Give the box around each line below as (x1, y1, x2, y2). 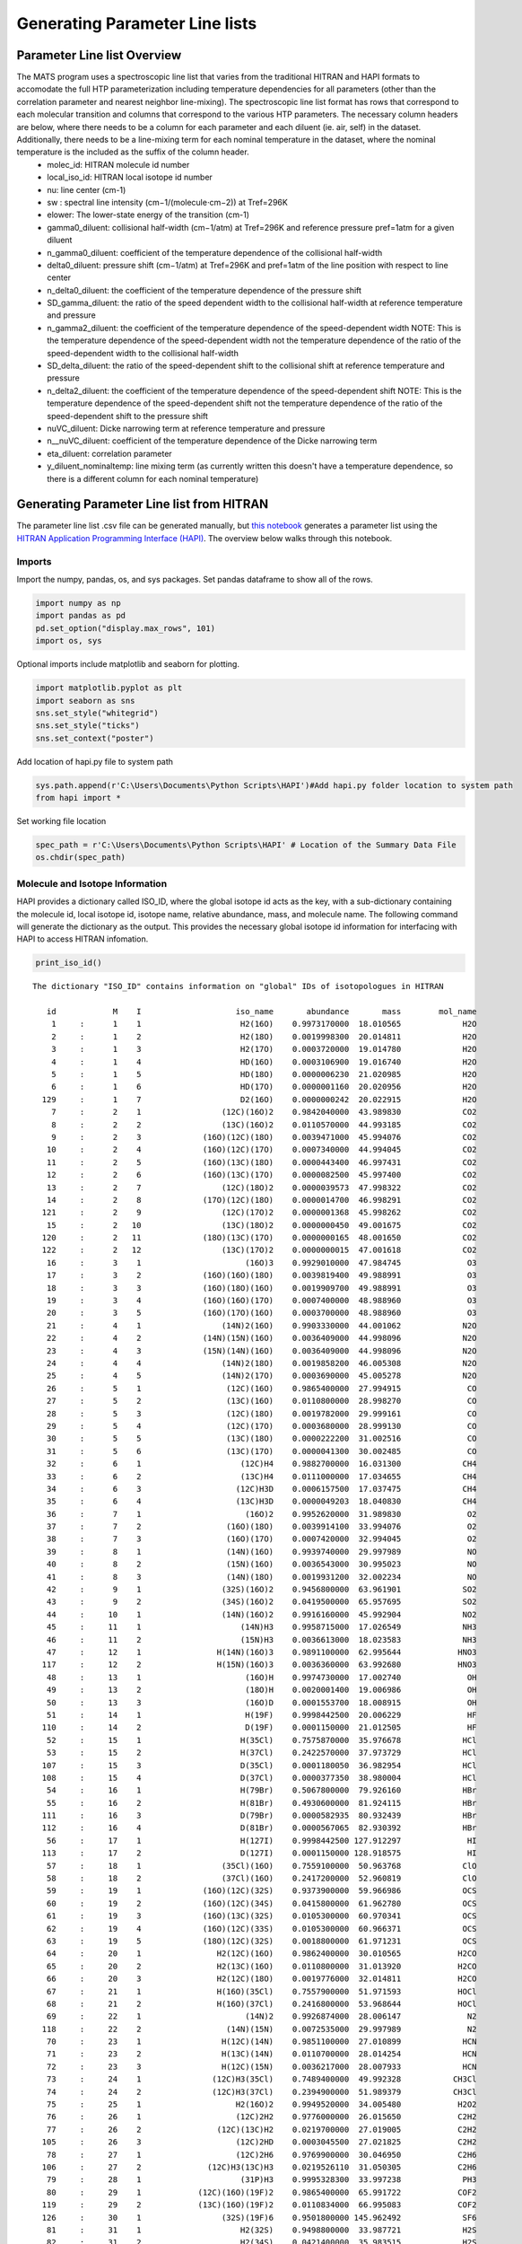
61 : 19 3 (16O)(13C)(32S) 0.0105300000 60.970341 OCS (46, 1911, 477, 1921)
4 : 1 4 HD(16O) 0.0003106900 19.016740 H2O (50, 1056, 477, 1067)
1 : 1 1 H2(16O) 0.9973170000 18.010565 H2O (50, 1019, 477, 1030)
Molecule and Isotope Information (16, 877, 168, 890)
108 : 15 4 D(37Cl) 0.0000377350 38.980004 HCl (41, 1773, 477, 1783)
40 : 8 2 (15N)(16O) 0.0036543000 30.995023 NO (46, 1559, 477, 1570)
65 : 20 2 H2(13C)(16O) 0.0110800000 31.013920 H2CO (46, 1961, 477, 1971)
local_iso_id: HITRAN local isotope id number (47, 171, 213, 183)
